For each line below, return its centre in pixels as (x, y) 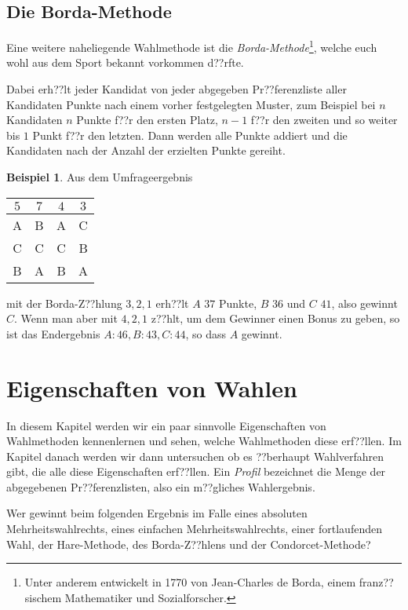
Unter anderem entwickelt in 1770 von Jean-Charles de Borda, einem (190, 582)
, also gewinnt (364, 303)
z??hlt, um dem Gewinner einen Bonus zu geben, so (275, 318)
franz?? (376, 582)
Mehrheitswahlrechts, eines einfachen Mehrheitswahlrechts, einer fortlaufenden (194, 529)
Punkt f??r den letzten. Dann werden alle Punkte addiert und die (190, 135)
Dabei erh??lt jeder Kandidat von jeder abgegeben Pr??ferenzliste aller (177, 89)
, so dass (206, 333)
